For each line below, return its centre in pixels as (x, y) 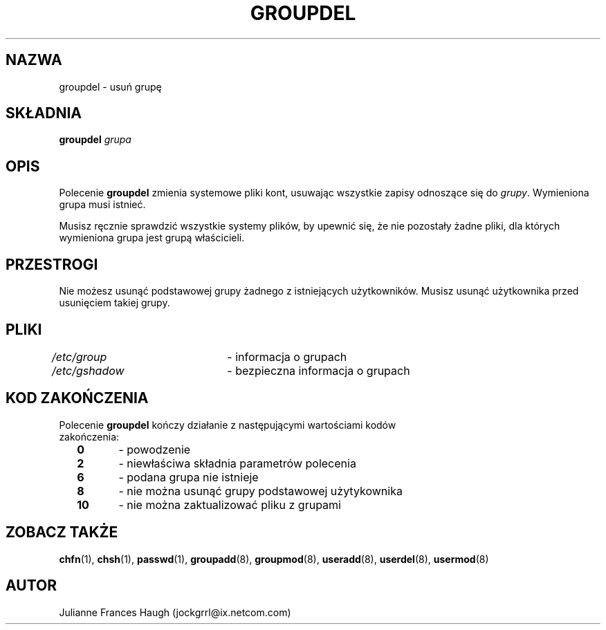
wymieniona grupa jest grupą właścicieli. (152, 238)
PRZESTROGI (52, 264)
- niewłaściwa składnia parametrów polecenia (237, 463)
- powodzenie (155, 449)
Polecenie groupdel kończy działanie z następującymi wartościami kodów (228, 425)
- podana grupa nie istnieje (189, 477)
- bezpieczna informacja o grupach (319, 370)
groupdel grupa (95, 140)
